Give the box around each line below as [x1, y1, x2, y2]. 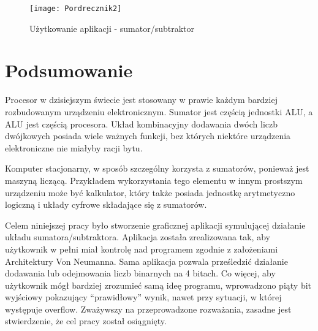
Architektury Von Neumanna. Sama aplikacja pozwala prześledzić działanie [5, 254, 288, 267]
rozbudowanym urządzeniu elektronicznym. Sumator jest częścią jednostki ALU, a [5, 105, 313, 118]
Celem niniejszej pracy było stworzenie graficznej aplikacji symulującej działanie [5, 218, 306, 231]
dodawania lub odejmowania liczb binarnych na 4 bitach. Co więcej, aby [5, 267, 276, 280]
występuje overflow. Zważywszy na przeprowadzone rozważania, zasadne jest [5, 302, 292, 315]
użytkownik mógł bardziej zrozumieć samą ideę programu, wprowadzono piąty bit [5, 278, 312, 291]
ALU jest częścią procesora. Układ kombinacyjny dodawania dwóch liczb [5, 117, 278, 130]
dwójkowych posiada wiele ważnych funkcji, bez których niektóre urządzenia [5, 129, 291, 142]
